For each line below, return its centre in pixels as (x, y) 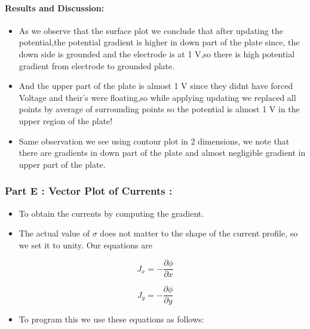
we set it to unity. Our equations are (85, 245)
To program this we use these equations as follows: (111, 319)
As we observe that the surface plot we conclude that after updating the (151, 30)
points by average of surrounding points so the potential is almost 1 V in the (159, 109)
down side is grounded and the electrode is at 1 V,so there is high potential (157, 53)
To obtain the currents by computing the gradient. (111, 213)
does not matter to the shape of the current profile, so (199, 233)
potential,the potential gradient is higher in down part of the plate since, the (159, 42)
